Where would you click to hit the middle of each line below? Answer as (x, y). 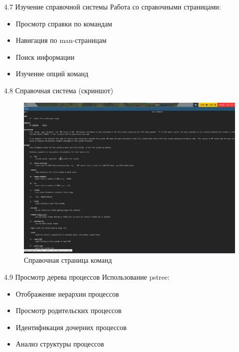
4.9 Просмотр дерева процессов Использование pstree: (87, 277)
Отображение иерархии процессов (67, 293)
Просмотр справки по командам (64, 23)
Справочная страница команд (68, 260)
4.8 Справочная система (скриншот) (59, 90)
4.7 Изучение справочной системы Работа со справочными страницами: (113, 6)
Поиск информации (45, 57)
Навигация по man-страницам (61, 40)
